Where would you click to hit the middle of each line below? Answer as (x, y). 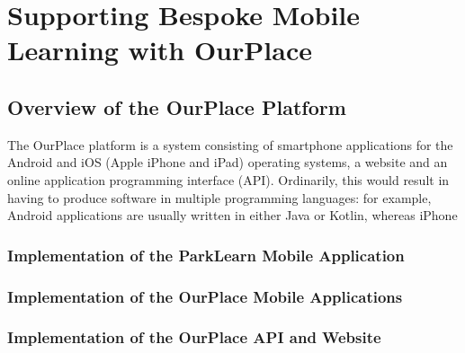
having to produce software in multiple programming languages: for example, (219, 197)
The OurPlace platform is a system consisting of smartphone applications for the (230, 144)
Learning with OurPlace (160, 50)
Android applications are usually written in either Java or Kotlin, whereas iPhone (232, 215)
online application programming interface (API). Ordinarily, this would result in (228, 179)
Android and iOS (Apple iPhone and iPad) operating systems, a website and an (228, 162)
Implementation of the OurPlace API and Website (194, 337)
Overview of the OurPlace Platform (177, 106)
